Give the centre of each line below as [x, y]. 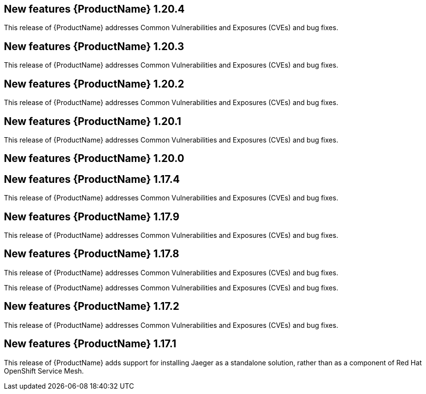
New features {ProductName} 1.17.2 [92, 306]
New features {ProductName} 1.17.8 [92, 254]
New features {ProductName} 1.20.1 [93, 121]
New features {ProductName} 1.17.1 [90, 344]
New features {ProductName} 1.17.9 [92, 216]
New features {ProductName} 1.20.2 [94, 84]
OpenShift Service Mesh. [44, 371]
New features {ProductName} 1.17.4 [92, 179]
